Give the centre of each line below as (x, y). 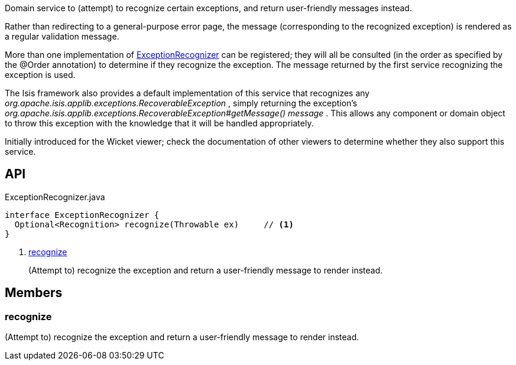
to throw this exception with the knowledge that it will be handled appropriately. (159, 123)
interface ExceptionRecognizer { (82, 215)
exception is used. (40, 75)
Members (34, 293)
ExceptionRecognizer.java (55, 197)
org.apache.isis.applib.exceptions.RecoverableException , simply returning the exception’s (181, 103)
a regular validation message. (62, 36)
